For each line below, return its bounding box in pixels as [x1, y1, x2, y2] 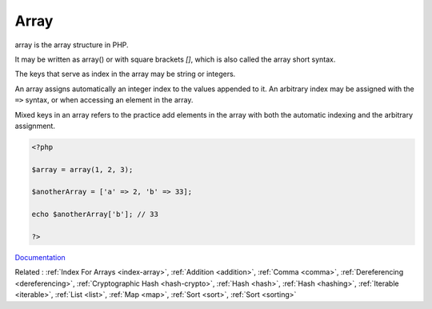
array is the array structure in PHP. [14, 40, 129, 50]
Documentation [14, 252, 66, 262]
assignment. [14, 121, 56, 130]
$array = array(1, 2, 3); [31, 165, 134, 174]
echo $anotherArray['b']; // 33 [31, 210, 159, 219]
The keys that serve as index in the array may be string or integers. [14, 69, 236, 79]
